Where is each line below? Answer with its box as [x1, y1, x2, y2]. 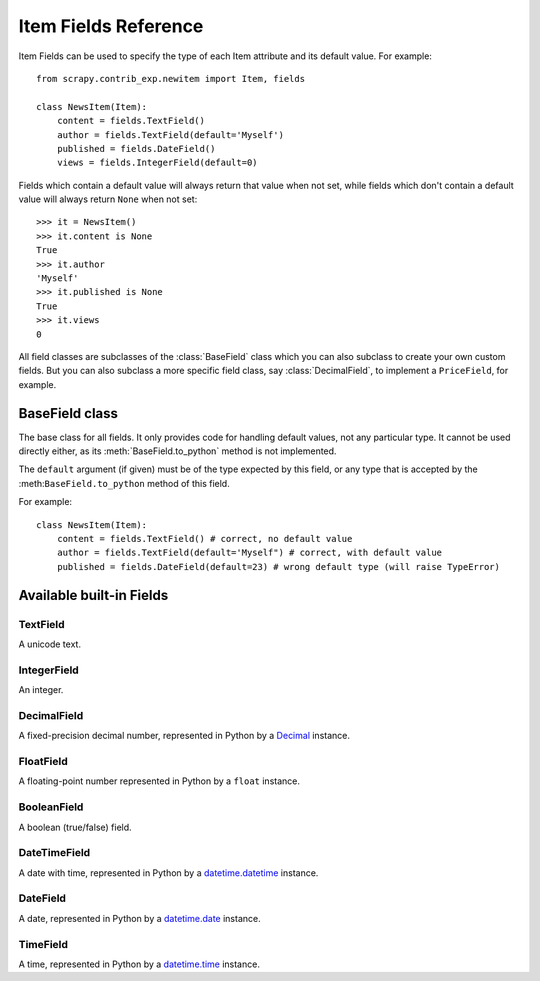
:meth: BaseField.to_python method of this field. [18, 477, 230, 489]
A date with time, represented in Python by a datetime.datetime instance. [18, 866, 319, 879]
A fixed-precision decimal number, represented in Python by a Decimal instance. [18, 730, 350, 742]
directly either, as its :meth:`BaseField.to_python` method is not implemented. [18, 445, 337, 457]
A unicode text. [18, 638, 82, 650]
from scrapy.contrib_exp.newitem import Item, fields [36, 73, 305, 84]
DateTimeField [18, 846, 91, 860]
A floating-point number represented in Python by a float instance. [18, 775, 300, 787]
